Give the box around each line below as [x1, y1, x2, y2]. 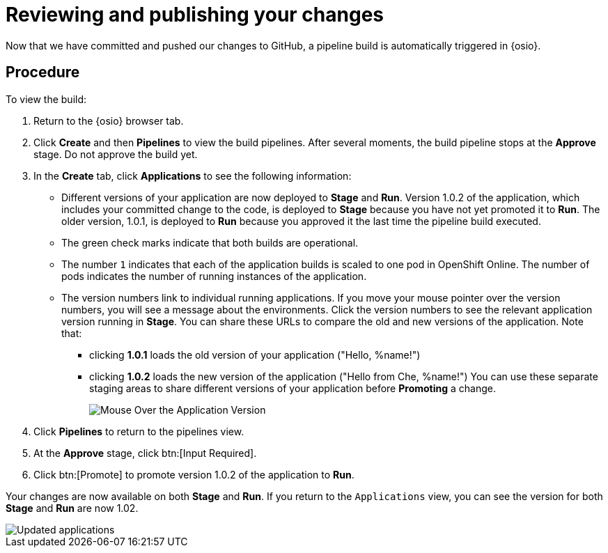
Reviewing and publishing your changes [6, 3, 384, 26]
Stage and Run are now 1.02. [6, 501, 139, 514]
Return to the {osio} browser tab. [33, 114, 184, 127]
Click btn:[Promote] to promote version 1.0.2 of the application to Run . [33, 468, 354, 481]
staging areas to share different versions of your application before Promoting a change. [89, 382, 497, 394]
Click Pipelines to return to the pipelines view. [33, 425, 244, 437]
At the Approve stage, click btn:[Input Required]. [33, 446, 257, 459]
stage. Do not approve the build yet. [33, 148, 198, 160]
